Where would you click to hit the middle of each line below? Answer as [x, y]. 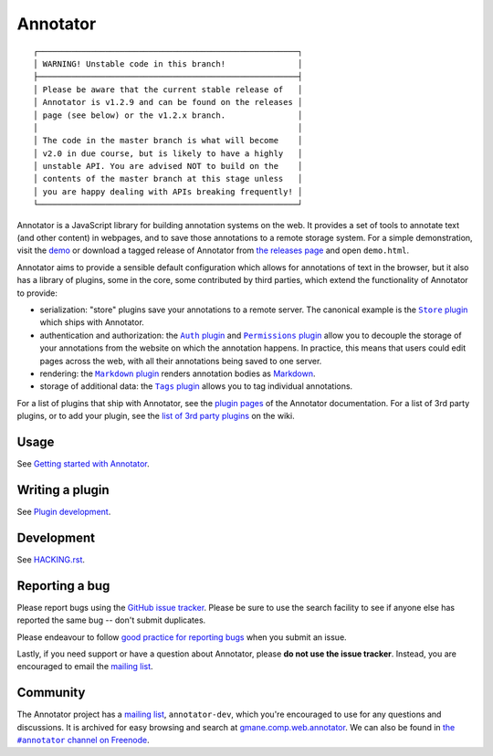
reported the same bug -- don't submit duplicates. [111, 620]
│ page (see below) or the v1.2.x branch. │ [168, 115]
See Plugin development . [64, 511]
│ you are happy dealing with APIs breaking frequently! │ [168, 191]
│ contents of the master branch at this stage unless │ [168, 179]
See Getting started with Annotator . [83, 464]
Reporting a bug [63, 586]
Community [51, 693]
